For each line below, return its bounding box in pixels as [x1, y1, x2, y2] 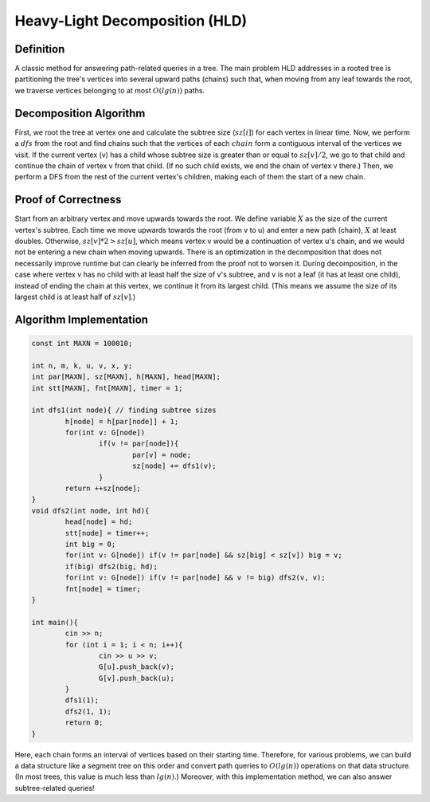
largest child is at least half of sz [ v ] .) [14, 292, 136, 301]
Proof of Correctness [14, 193, 122, 206]
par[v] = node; [131, 450, 191, 459]
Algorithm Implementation [14, 313, 149, 326]
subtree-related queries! [14, 783, 95, 792]
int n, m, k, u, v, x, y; [31, 361, 133, 370]
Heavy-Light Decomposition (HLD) [14, 12, 248, 29]
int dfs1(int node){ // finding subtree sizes [31, 406, 217, 415]
